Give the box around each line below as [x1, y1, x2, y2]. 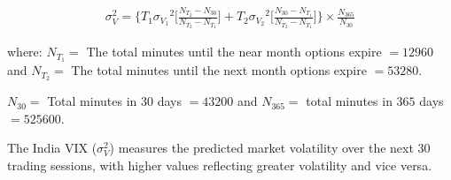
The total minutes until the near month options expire [86, 42, 382, 61]
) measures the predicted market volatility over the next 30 [109, 139, 431, 157]
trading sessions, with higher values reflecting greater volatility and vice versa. [7, 155, 432, 174]
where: [7, 42, 43, 61]
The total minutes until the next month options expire [71, 61, 367, 79]
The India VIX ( [7, 139, 97, 157]
